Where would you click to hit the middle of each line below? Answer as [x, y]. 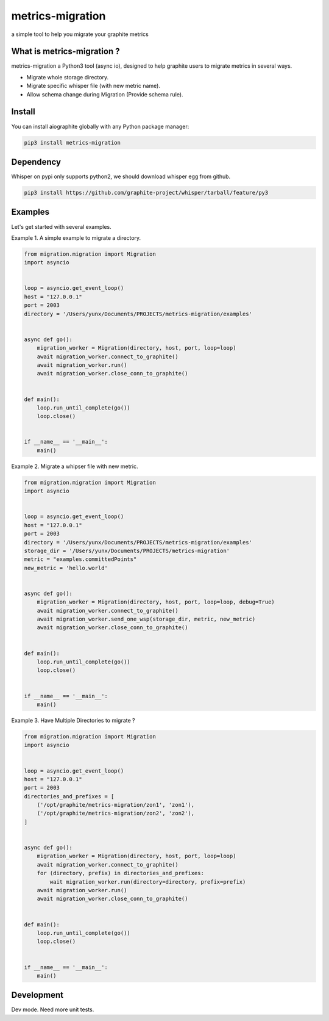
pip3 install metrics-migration [73, 143]
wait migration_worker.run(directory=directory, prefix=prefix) [148, 882]
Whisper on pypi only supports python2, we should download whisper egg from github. [121, 176]
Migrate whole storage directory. [68, 77]
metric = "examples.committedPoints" [80, 559]
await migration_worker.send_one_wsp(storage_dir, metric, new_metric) [146, 619]
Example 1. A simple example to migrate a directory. [76, 237]
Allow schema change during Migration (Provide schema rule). [105, 94]
